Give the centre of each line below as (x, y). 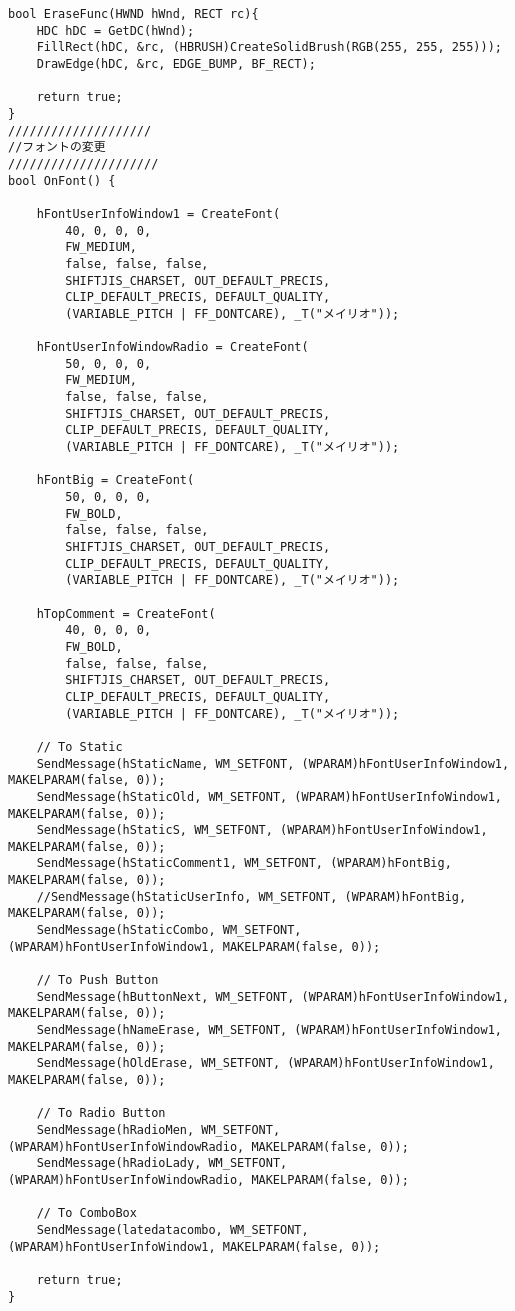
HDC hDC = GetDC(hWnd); (115, 30)
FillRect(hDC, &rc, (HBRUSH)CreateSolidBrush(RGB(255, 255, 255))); (269, 47)
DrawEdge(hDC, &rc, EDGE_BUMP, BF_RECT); (176, 63)
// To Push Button (97, 980)
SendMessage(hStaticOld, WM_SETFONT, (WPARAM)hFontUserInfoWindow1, (269, 796)
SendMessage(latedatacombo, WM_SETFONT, (172, 1229)
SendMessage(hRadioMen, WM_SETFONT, (158, 1129)
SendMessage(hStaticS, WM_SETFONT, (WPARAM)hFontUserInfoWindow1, (262, 830)
